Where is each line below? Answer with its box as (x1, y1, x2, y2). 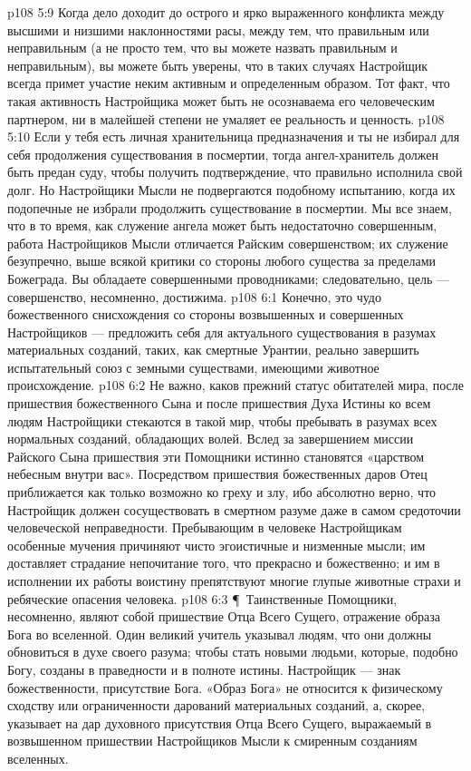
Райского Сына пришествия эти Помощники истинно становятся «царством (7, 446, 425, 465)
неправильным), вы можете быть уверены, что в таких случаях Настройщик (7, 55, 428, 74)
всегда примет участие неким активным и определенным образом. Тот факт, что (7, 73, 450, 93)
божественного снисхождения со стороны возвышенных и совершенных (7, 305, 404, 324)
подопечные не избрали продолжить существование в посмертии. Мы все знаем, (7, 198, 452, 217)
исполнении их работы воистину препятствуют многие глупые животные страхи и (7, 571, 461, 590)
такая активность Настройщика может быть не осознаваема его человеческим (7, 91, 435, 110)
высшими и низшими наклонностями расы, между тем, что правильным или (7, 20, 429, 39)
